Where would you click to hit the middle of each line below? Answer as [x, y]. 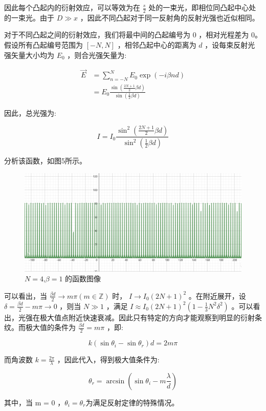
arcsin [115, 381]
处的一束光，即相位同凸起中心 [199, 7]
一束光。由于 [32, 17]
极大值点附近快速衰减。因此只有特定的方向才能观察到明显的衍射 [147, 317]
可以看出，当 [26, 295]
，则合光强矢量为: [97, 55]
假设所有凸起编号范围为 [43, 45]
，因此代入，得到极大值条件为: [108, 359]
